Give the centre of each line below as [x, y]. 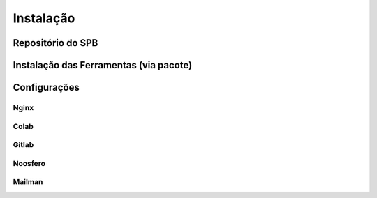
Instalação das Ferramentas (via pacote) [103, 65]
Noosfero [29, 163]
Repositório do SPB [56, 43]
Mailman [28, 182]
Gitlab [23, 145]
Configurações [46, 87]
